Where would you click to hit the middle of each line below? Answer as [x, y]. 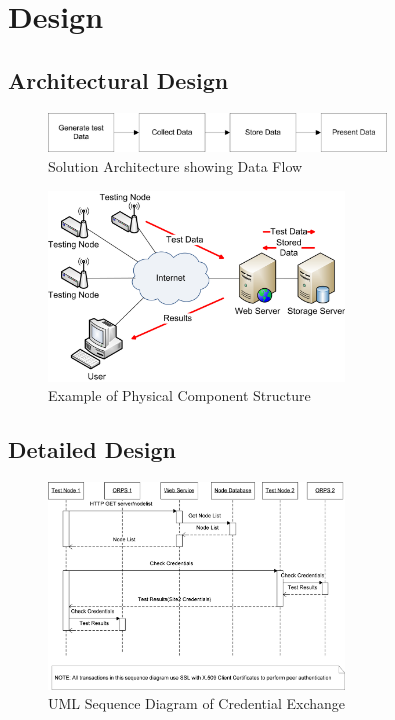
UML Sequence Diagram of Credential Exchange [196, 703]
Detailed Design [92, 449]
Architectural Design [118, 79]
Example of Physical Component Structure [179, 395]
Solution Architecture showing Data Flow [175, 165]
